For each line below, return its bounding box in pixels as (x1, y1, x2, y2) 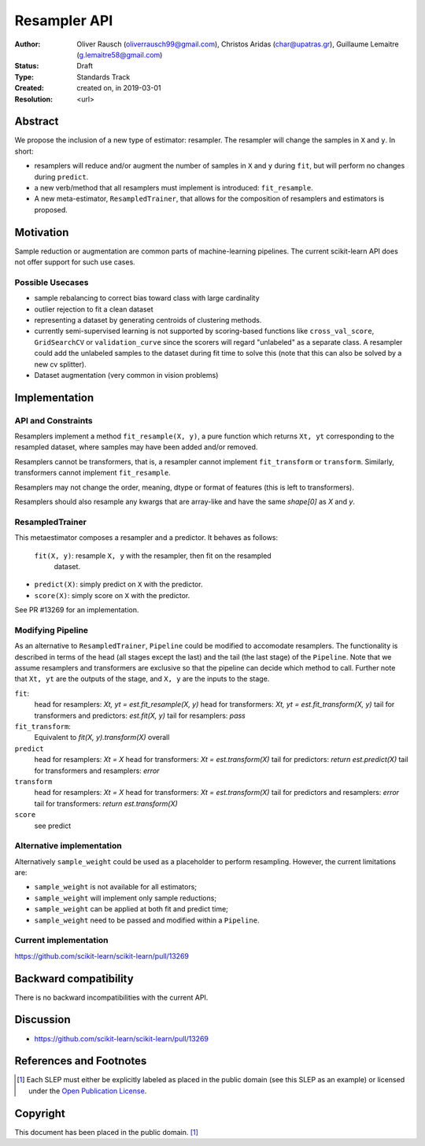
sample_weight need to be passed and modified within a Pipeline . (34, 915, 260, 925)
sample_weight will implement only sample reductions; (34, 893, 216, 903)
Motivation (14, 225, 69, 239)
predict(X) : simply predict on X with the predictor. (34, 579, 203, 590)
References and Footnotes (14, 1055, 147, 1068)
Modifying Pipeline (14, 624, 89, 635)
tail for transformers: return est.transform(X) (34, 799, 179, 808)
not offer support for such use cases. (14, 257, 135, 267)
